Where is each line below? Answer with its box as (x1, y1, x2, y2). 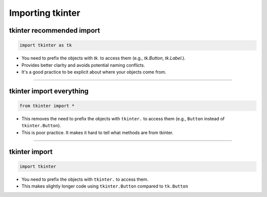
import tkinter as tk (19, 43, 72, 48)
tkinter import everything (9, 87, 89, 95)
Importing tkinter (9, 7, 81, 18)
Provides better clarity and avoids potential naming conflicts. (21, 62, 145, 68)
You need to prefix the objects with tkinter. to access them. (21, 176, 148, 182)
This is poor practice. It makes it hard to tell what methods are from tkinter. (21, 129, 174, 136)
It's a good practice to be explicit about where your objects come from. (21, 69, 167, 75)
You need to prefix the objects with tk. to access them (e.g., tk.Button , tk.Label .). (21, 55, 185, 61)
